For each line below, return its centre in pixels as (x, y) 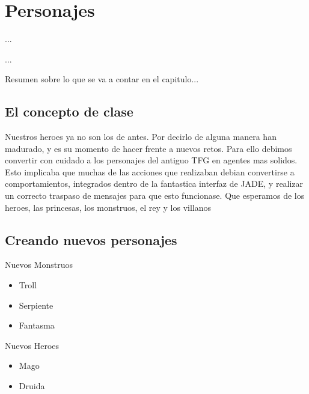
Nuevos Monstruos (39, 265)
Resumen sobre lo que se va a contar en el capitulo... (102, 79)
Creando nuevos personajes (91, 239)
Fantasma (37, 325)
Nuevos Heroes (32, 345)
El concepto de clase (69, 111)
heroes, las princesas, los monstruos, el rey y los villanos (108, 207)
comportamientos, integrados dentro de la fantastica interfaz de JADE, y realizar (154, 183)
